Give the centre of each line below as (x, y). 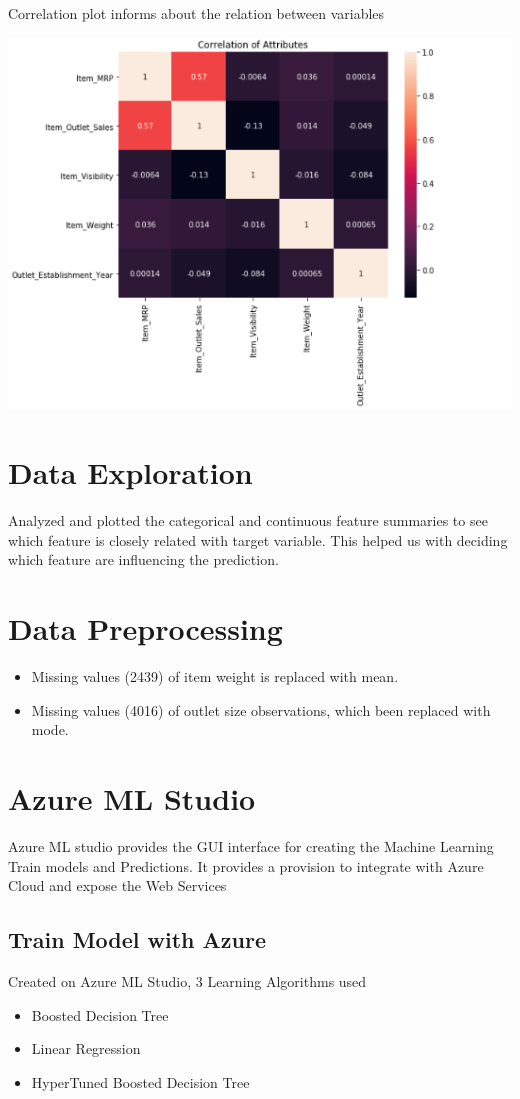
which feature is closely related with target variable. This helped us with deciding (258, 539)
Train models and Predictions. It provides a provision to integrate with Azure (246, 865)
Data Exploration (130, 472)
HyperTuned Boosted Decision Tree (140, 1081)
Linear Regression (86, 1048)
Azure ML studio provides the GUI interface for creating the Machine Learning (251, 845)
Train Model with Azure (137, 939)
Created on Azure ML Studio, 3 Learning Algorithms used (187, 980)
